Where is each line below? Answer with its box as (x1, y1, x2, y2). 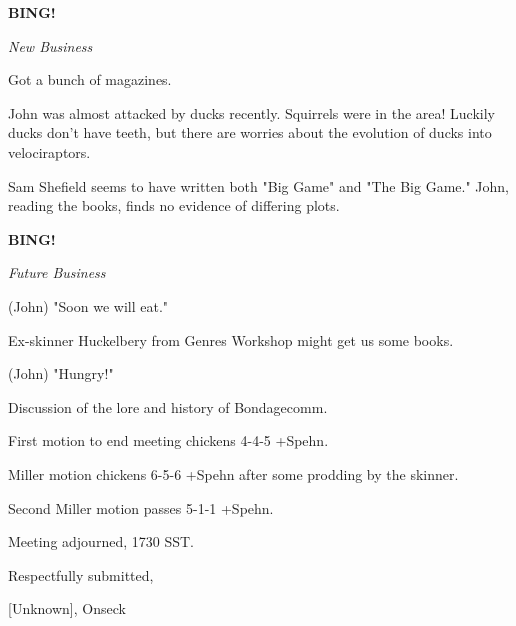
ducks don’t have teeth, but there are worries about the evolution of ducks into (8, 122, 492, 143)
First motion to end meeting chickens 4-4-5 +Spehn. (8, 430, 329, 451)
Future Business (8, 262, 106, 283)
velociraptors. (8, 141, 91, 162)
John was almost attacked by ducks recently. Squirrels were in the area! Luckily (8, 102, 495, 123)
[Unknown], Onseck (8, 598, 126, 619)
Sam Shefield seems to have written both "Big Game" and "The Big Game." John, (8, 175, 509, 196)
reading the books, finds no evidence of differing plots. (8, 195, 340, 216)
